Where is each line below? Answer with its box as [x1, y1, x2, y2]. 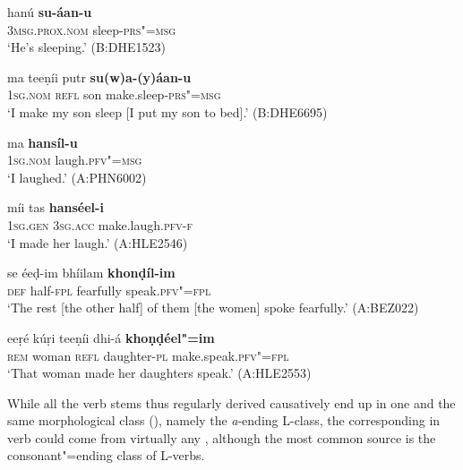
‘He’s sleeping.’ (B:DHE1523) [7, 38, 166, 56]
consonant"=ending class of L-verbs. [7, 446, 205, 465]
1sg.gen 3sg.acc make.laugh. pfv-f [7, 215, 193, 234]
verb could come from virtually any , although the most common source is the [7, 428, 436, 447]
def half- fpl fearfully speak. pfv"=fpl [7, 280, 211, 299]
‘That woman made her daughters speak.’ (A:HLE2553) [7, 363, 312, 382]
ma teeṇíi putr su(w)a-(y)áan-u [7, 67, 192, 86]
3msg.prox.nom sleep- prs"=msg [7, 20, 176, 38]
